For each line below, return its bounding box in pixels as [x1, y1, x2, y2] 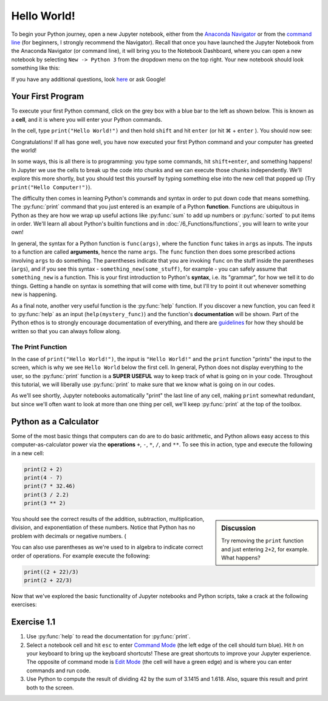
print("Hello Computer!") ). [11, 183, 92, 191]
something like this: [11, 64, 60, 72]
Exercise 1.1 [11, 617, 56, 627]
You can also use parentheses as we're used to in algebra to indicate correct [11, 544, 203, 551]
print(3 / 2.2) [24, 491, 69, 498]
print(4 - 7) [24, 474, 63, 481]
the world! [11, 147, 37, 154]
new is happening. [11, 291, 58, 298]
